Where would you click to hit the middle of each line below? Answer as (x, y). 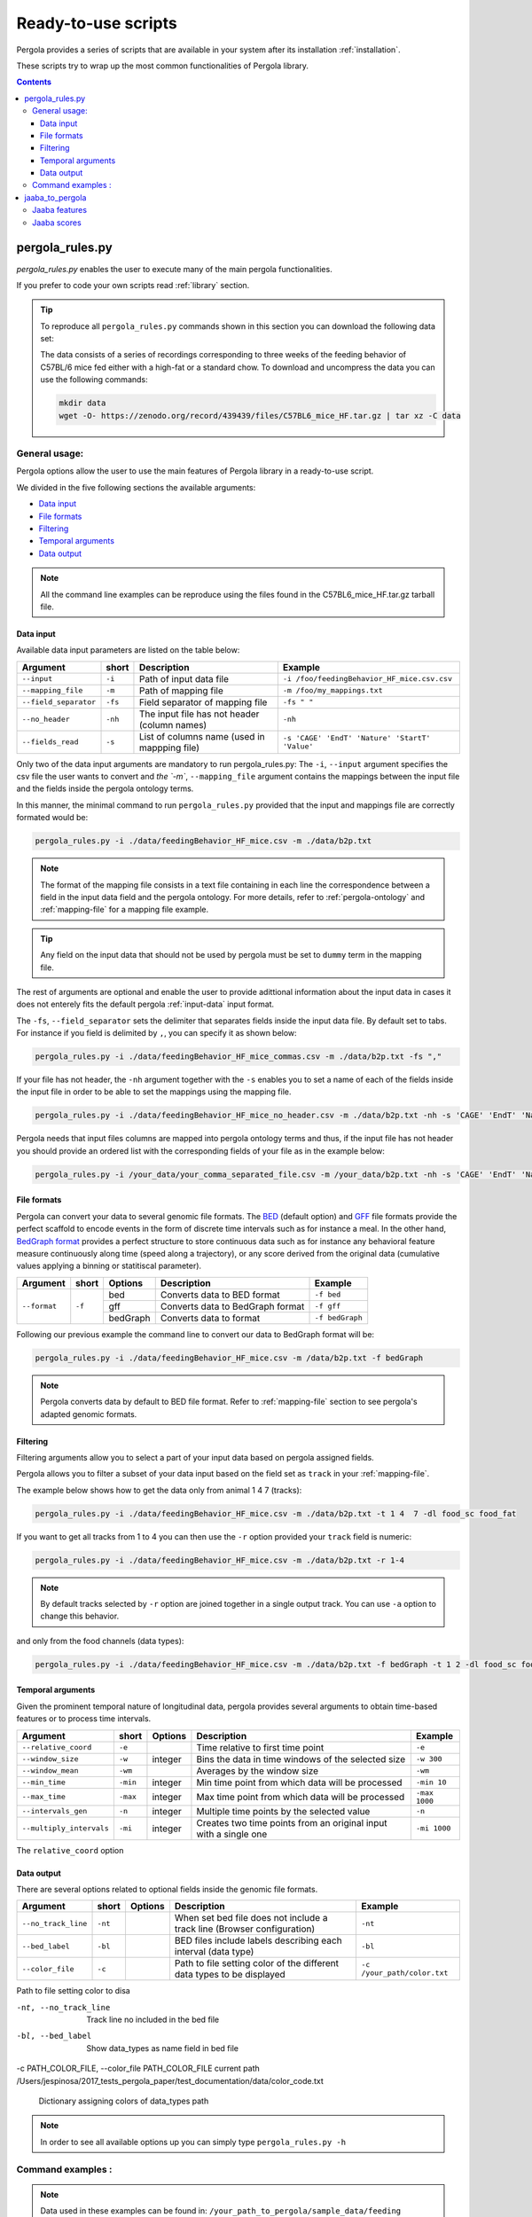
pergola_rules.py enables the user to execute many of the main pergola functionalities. (174, 269)
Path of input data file (184, 678)
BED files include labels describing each (258, 1940)
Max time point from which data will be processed (301, 1797)
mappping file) (169, 748)
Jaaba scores (57, 223)
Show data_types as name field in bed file (163, 2048)
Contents (34, 82)
